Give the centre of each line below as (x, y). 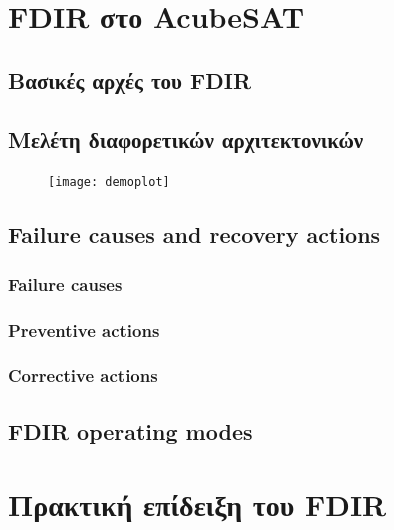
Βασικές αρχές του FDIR (130, 79)
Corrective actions (83, 375)
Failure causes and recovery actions (194, 234)
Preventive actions (84, 329)
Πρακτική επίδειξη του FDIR (197, 504)
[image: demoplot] (109, 182)
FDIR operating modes (130, 430)
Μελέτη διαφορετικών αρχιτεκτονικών (186, 138)
